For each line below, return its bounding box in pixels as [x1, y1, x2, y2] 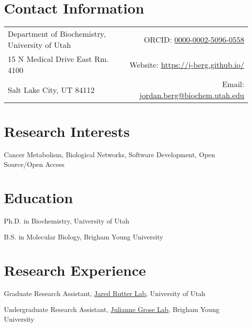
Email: [222, 78, 244, 90]
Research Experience [4, 260, 146, 280]
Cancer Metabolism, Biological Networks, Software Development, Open [4, 149, 215, 160]
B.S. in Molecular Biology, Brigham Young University [4, 232, 163, 242]
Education [4, 187, 73, 207]
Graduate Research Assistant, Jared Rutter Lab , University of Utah [4, 288, 205, 298]
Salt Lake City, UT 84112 [8, 84, 94, 95]
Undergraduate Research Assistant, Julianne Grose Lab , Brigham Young [4, 304, 220, 314]
